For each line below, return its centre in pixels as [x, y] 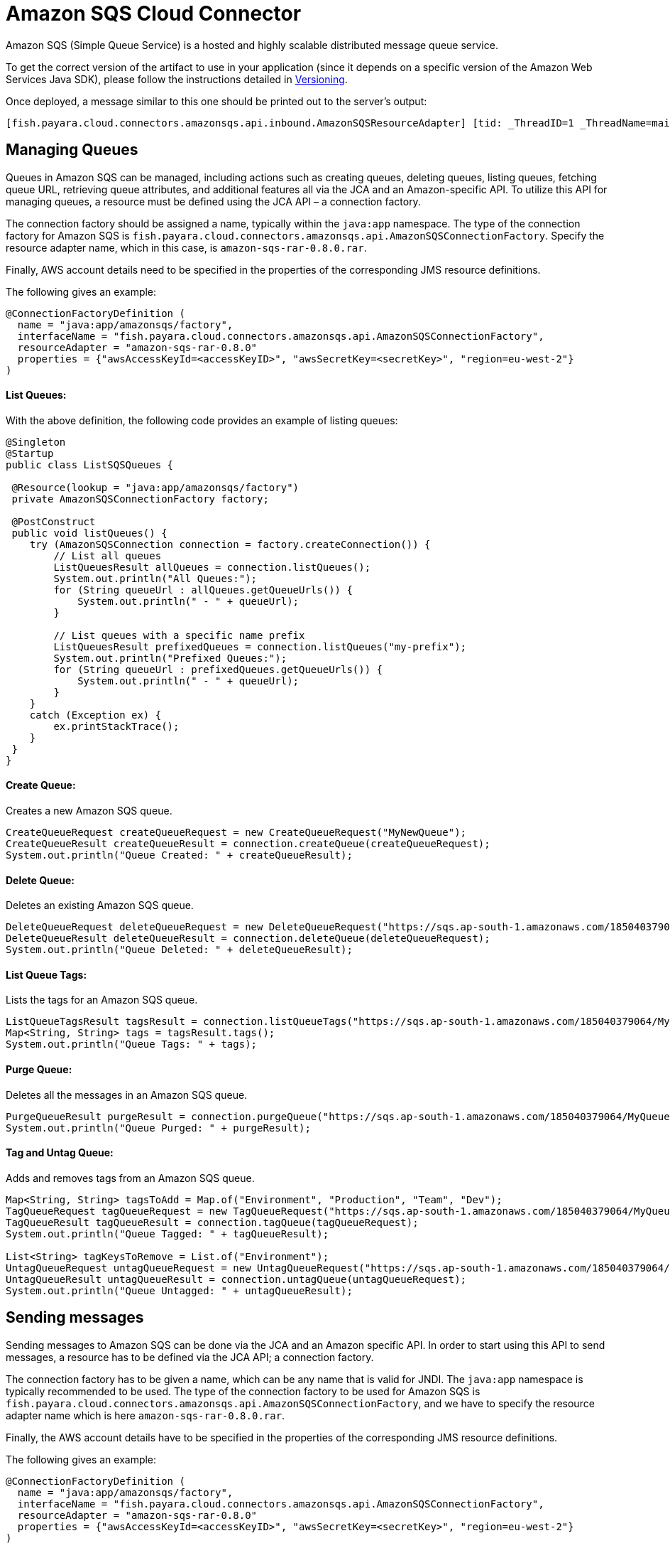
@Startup [30, 453]
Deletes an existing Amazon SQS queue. [100, 905]
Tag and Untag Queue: [60, 1153]
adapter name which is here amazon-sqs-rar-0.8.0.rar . [145, 1415]
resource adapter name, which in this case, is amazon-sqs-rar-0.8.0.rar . [186, 247]
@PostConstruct [54, 521]
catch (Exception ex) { [95, 715]
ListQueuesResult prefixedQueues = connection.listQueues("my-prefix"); [260, 646]
